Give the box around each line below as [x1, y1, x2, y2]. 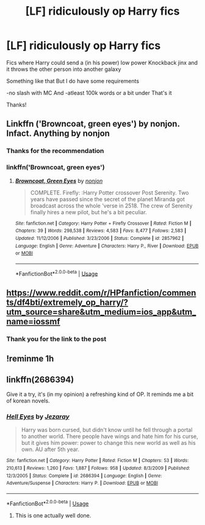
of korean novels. [6, 397, 50, 404]
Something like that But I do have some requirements [6, 77, 139, 84]
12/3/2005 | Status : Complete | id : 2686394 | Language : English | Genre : [6, 472, 162, 478]
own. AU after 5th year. [21, 445, 80, 453]
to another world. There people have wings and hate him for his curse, [21, 433, 198, 440]
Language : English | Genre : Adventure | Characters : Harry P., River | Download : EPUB [15, 243, 199, 249]
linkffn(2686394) [6, 374, 74, 385]
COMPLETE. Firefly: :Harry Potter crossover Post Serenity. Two [30, 188, 189, 196]
